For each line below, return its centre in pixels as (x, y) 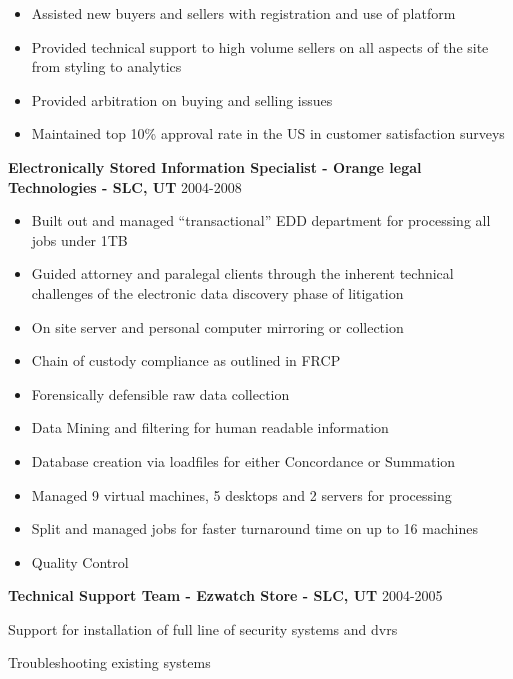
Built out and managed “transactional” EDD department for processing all (261, 220)
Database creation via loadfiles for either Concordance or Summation (243, 460)
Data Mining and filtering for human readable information (210, 427)
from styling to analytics (106, 66)
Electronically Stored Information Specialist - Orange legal (215, 166)
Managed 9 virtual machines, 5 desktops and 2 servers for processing (241, 494)
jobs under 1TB (79, 239)
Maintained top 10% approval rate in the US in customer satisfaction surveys (268, 133)
